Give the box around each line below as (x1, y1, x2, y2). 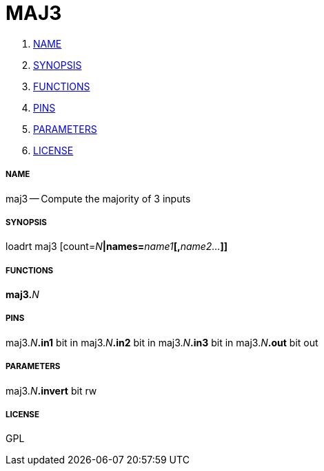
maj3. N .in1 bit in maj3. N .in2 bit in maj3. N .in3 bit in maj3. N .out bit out (6, 336, 318, 348)
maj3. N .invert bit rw (6, 384, 97, 397)
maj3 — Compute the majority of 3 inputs (6, 192, 191, 205)
